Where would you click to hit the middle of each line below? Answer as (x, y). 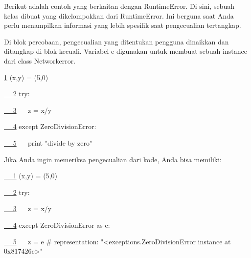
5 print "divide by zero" (53, 142)
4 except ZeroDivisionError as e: (61, 225)
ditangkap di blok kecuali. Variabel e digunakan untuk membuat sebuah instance (125, 51)
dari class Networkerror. (40, 60)
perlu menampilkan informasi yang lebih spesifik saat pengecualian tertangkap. (123, 25)
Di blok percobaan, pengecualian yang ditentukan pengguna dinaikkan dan (116, 41)
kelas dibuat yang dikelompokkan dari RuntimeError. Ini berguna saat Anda (119, 15)
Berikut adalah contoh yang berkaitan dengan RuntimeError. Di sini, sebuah (119, 6)
